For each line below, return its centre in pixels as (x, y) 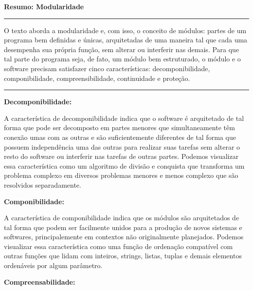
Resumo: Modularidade (44, 6)
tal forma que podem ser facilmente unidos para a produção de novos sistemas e (123, 227)
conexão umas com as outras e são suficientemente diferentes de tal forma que (120, 137)
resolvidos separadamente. (43, 184)
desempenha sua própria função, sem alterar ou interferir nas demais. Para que (122, 49)
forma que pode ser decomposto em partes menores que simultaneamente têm (119, 127)
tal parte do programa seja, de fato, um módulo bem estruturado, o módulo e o (122, 59)
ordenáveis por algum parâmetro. (53, 265)
